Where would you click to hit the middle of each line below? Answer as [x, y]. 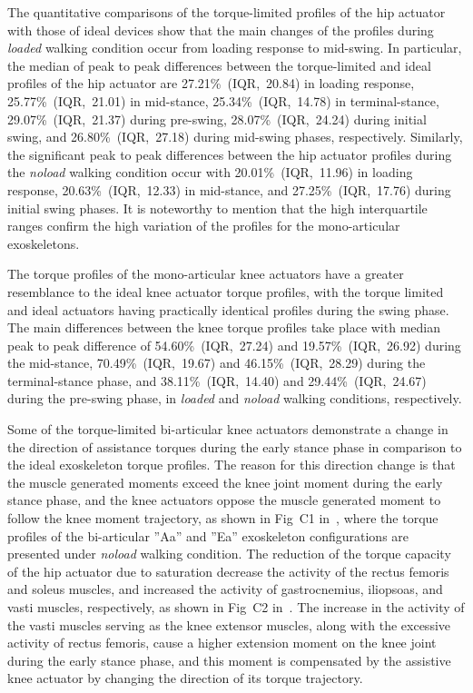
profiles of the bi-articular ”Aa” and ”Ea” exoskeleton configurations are [208, 535]
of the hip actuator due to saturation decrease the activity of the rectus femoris [228, 571]
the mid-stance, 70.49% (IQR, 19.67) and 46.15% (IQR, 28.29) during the [217, 363]
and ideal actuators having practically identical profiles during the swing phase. [228, 309]
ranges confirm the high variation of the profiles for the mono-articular [204, 226]
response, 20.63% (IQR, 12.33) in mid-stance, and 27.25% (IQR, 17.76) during [229, 189]
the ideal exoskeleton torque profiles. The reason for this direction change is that [232, 465]
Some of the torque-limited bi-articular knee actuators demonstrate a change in [228, 429]
